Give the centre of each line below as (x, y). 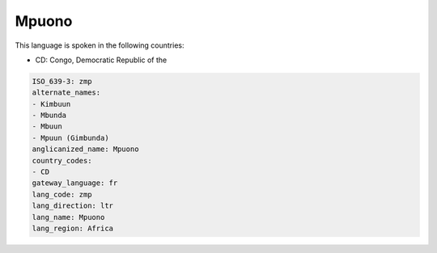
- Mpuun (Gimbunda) (70, 138)
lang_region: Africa (72, 228)
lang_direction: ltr (72, 206)
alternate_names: (66, 93)
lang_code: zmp (62, 194)
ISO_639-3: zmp (62, 81)
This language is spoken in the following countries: (100, 45)
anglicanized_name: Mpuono (85, 149)
